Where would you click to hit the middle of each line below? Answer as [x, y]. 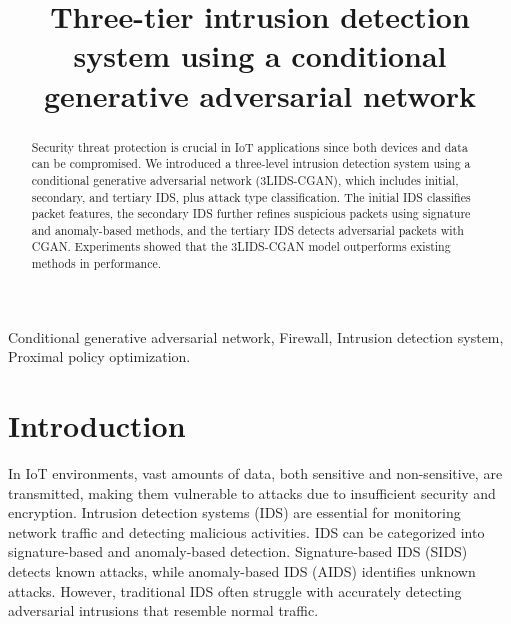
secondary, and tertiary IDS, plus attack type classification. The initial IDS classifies [251, 196]
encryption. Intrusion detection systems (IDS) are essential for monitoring [234, 512]
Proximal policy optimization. [99, 356]
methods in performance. [96, 263]
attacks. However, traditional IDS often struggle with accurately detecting [235, 590]
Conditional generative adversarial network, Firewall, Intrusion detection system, [256, 336]
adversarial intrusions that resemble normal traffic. [163, 610]
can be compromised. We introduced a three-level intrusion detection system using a [251, 163]
